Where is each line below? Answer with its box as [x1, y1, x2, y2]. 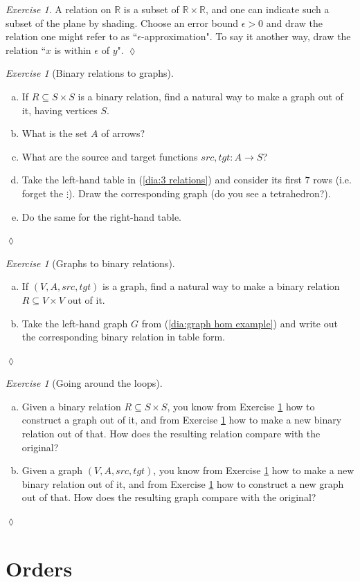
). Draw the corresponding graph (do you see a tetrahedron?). [69, 185, 331, 200]
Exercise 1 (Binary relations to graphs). [6, 66, 174, 80]
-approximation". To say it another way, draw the [141, 29, 351, 44]
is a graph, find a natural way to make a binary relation [102, 279, 340, 293]
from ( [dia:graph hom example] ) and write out [141, 316, 338, 330]
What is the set [21, 126, 88, 140]
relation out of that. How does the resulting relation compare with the [21, 426, 321, 441]
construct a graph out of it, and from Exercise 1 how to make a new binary [21, 412, 342, 427]
